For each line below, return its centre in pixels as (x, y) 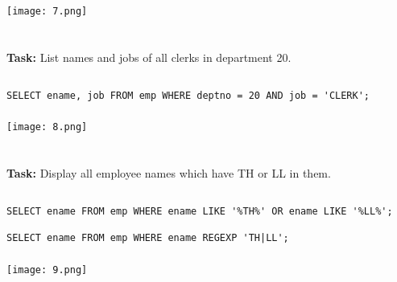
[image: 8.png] (47, 127)
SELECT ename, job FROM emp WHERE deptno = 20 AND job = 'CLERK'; (188, 95)
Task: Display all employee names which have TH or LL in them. (169, 173)
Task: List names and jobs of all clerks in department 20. (149, 57)
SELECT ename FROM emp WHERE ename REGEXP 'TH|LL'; (148, 238)
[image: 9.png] (47, 270)
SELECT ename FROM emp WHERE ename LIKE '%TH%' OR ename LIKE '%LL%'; (200, 212)
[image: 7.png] (47, 11)
